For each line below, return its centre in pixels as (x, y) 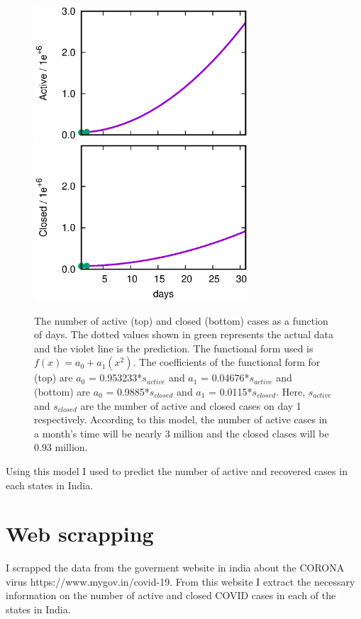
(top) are (54, 378)
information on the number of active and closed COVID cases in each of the (171, 595)
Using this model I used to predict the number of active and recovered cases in (177, 470)
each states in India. (50, 485)
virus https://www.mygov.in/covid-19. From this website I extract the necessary (180, 581)
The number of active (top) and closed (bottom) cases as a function (181, 320)
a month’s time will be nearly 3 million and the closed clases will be (182, 433)
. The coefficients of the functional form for (227, 362)
